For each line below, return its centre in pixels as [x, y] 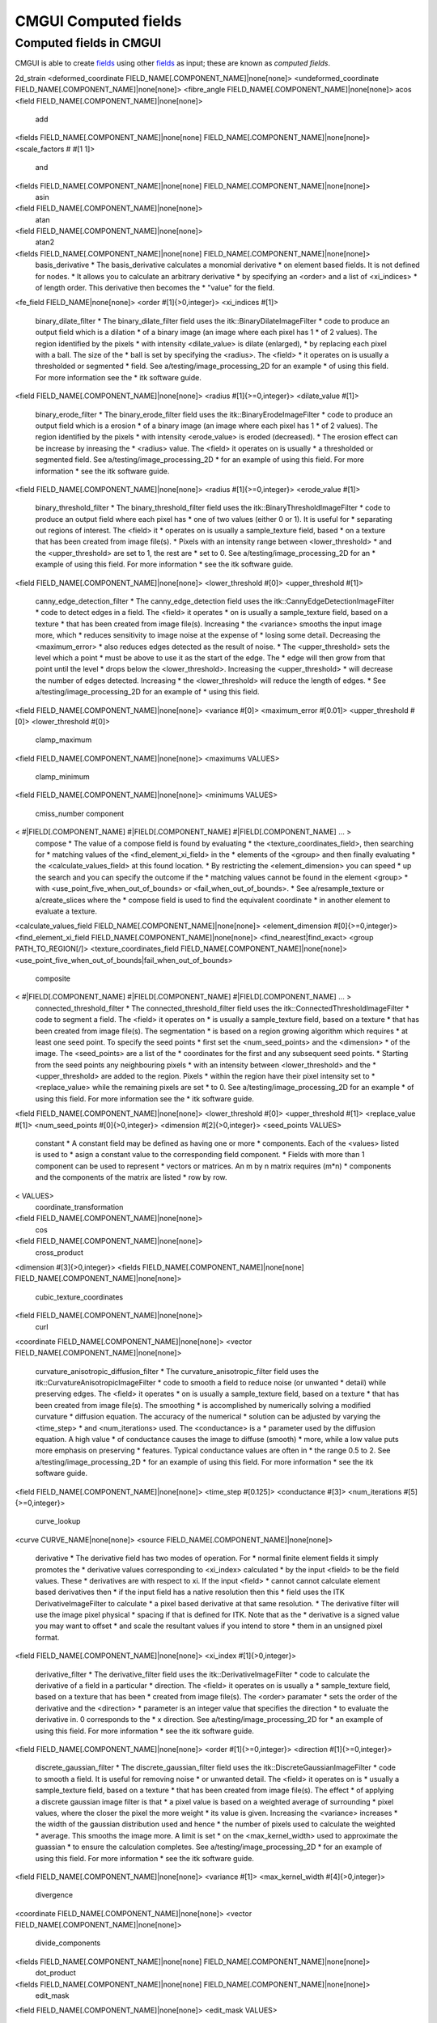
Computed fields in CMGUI [88, 43]
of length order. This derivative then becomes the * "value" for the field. [155, 288]
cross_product [59, 1252]
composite [53, 978]
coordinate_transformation [79, 1207]
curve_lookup [58, 1521]
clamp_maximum [64, 740]
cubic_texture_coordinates [79, 1297]
